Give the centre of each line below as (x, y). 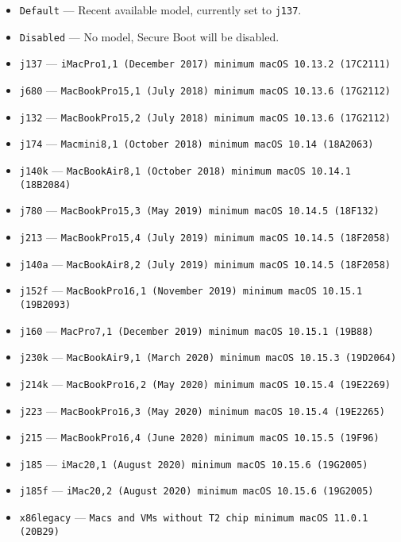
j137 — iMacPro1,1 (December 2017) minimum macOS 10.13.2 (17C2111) (205, 63)
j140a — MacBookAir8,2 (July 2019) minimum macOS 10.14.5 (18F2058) (205, 263)
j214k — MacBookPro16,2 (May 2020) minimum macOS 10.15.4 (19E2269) (205, 383)
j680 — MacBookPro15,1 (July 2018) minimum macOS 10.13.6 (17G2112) (205, 89)
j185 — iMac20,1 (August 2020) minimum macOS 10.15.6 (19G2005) (194, 463)
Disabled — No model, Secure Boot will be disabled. (149, 36)
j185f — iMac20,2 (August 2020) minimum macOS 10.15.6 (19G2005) (197, 490)
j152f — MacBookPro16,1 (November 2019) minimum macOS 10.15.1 (191, 290)
